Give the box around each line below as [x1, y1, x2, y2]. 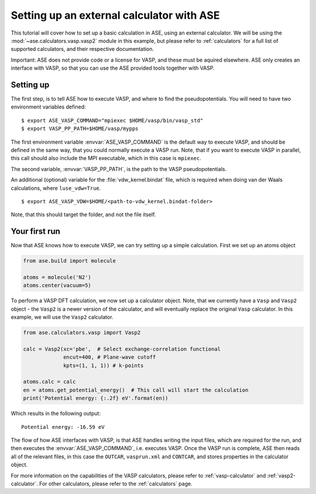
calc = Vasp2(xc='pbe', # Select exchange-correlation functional [23, 346, 221, 352]
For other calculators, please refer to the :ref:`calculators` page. [39, 480, 193, 487]
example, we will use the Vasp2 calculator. [11, 314, 114, 321]
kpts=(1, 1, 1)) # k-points [63, 362, 144, 369]
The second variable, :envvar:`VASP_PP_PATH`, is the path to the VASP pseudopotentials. [11, 165, 227, 172]
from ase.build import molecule [23, 258, 116, 264]
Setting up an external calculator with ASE [11, 9, 220, 22]
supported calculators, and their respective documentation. [11, 46, 154, 53]
